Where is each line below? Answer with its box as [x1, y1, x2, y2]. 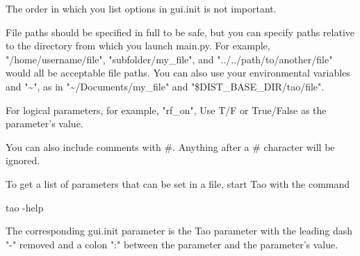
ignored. [6, 153, 40, 168]
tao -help [6, 200, 44, 214]
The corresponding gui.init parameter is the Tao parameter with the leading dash [6, 223, 353, 238]
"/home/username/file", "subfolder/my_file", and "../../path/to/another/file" [6, 51, 333, 66]
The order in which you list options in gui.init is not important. [6, 1, 277, 15]
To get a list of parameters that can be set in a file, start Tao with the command [6, 176, 350, 191]
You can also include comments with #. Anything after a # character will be [6, 139, 335, 154]
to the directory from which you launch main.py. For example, [6, 38, 270, 53]
